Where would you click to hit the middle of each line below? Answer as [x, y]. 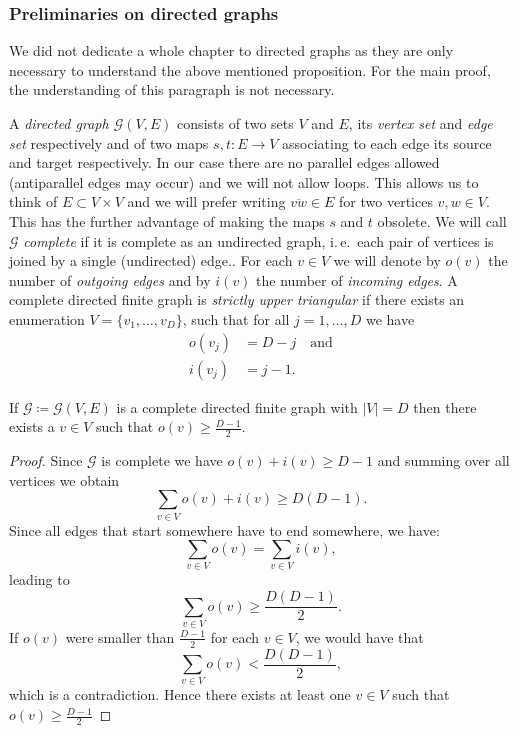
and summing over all [443, 460]
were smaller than [120, 636]
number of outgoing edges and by [110, 279]
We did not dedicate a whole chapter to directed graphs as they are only [231, 50]
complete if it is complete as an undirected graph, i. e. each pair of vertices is [258, 240]
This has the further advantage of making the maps [167, 220]
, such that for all [236, 318]
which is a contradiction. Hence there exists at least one [180, 694]
